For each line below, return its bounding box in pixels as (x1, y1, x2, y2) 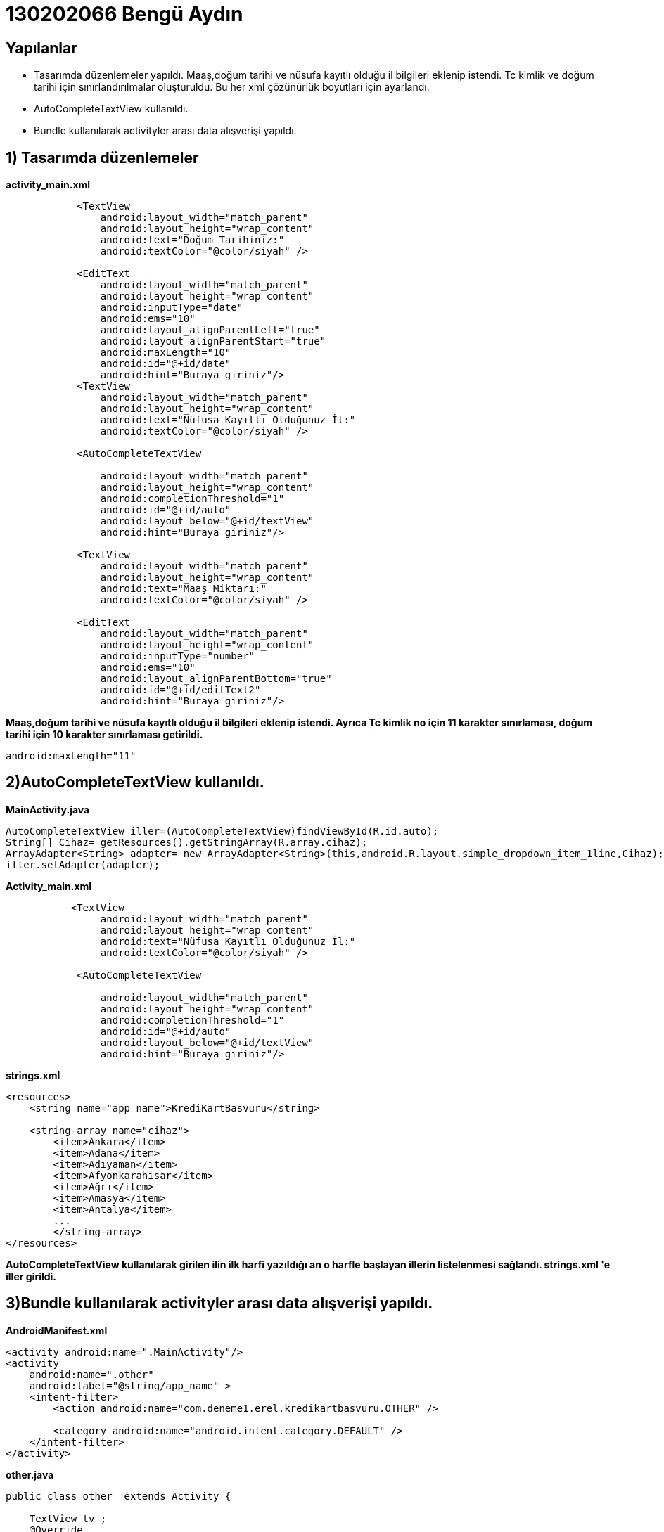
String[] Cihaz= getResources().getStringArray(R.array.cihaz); (6, 836, 368, 848)
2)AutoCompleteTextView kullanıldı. (6, 773, 264, 792)
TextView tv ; (29, 1512, 107, 1524)
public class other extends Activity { (6, 1490, 231, 1502)
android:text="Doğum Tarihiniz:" (100, 234, 285, 246)
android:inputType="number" (100, 650, 255, 662)
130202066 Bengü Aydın (6, 2, 243, 26)
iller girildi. (6, 1270, 57, 1282)
